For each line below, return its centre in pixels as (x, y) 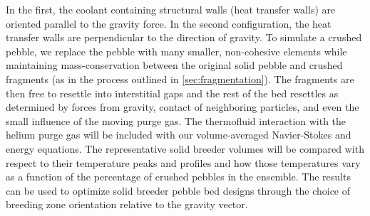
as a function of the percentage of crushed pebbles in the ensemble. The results (178, 177)
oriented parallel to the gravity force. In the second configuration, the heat (169, 23)
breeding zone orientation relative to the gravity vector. (127, 204)
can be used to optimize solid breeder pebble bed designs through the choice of (178, 190)
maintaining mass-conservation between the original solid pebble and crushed (174, 65)
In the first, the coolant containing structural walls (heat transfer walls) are (171, 9)
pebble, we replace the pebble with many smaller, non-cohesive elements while (176, 51)
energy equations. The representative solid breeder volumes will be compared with (185, 148)
